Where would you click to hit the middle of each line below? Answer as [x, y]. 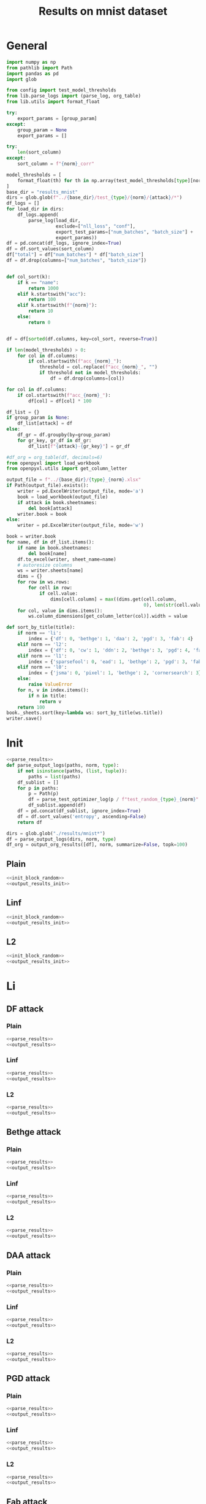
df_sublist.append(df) [57, 805]
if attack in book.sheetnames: [57, 502]
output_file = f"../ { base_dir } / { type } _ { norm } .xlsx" [74, 480]
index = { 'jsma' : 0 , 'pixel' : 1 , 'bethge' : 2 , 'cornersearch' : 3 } [115, 673]
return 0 [40, 322]
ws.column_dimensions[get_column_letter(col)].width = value [108, 616]
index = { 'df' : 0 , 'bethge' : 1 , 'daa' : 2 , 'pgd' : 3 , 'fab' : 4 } [111, 639]
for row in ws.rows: [44, 582]
